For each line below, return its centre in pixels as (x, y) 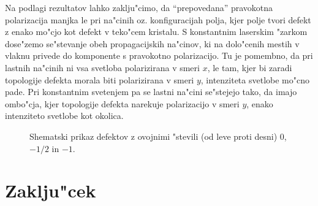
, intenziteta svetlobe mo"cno (255, 79)
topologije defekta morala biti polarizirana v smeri (100, 79)
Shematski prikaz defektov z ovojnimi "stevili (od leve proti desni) (153, 136)
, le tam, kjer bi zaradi (250, 67)
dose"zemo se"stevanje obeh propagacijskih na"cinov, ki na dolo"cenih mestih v (152, 43)
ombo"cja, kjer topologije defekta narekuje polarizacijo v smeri (122, 103)
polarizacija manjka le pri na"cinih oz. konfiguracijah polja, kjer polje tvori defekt (158, 19)
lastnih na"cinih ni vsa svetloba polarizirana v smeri (102, 67)
